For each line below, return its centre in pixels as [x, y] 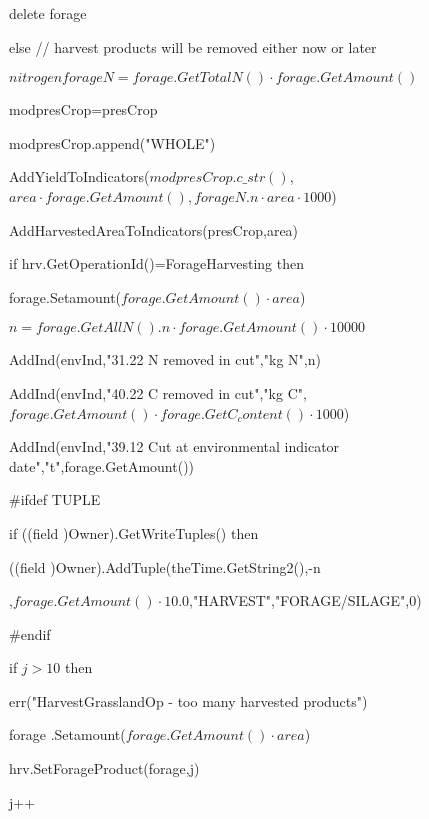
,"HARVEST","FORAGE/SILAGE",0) [305, 600]
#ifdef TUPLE [55, 499]
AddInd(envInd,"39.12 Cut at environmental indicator [174, 446]
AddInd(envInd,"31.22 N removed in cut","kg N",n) [165, 359]
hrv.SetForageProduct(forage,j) [104, 768]
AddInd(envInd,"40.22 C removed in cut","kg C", [158, 392]
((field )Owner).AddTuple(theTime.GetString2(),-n [165, 566]
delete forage [48, 13]
